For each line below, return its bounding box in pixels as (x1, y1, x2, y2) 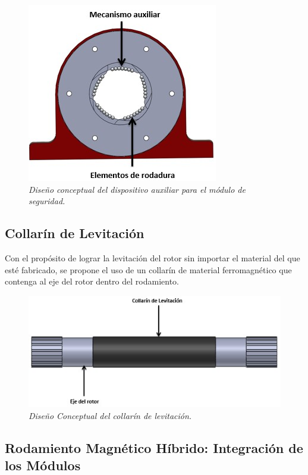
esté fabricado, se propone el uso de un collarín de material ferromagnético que (5, 263, 292, 276)
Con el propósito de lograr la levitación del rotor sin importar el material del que (5, 251, 300, 264)
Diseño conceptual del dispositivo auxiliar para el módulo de (29, 183, 246, 195)
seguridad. (29, 195, 65, 207)
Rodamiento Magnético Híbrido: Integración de (5, 438, 303, 457)
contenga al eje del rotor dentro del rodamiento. (5, 275, 179, 287)
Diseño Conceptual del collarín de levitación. (29, 409, 192, 421)
